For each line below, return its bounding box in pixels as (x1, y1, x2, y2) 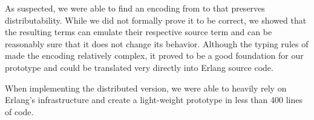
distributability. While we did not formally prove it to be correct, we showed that (5, 13, 307, 26)
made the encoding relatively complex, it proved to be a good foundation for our (5, 49, 304, 62)
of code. (5, 105, 34, 118)
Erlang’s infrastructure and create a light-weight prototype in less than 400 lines (5, 93, 303, 106)
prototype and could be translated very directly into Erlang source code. (5, 61, 273, 73)
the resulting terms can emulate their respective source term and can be (5, 25, 272, 38)
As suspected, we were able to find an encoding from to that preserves (5, 2, 265, 14)
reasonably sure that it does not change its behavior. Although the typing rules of (5, 37, 309, 50)
